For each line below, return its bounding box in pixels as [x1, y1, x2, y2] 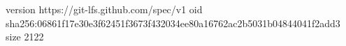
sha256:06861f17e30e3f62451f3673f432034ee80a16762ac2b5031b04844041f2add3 [6, 15, 340, 30]
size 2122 [6, 29, 44, 44]
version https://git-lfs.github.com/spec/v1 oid [6, 2, 203, 16]
